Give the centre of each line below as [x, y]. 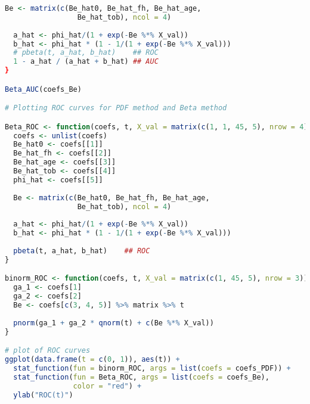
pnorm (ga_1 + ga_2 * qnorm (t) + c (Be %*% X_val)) [114, 323]
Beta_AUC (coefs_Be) [43, 89]
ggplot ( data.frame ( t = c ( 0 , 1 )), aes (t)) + [92, 360]
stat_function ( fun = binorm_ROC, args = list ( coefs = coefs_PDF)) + [152, 368]
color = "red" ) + [107, 386]
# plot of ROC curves [48, 351]
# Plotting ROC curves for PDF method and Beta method [116, 108]
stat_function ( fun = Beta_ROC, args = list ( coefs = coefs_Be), [141, 377]
